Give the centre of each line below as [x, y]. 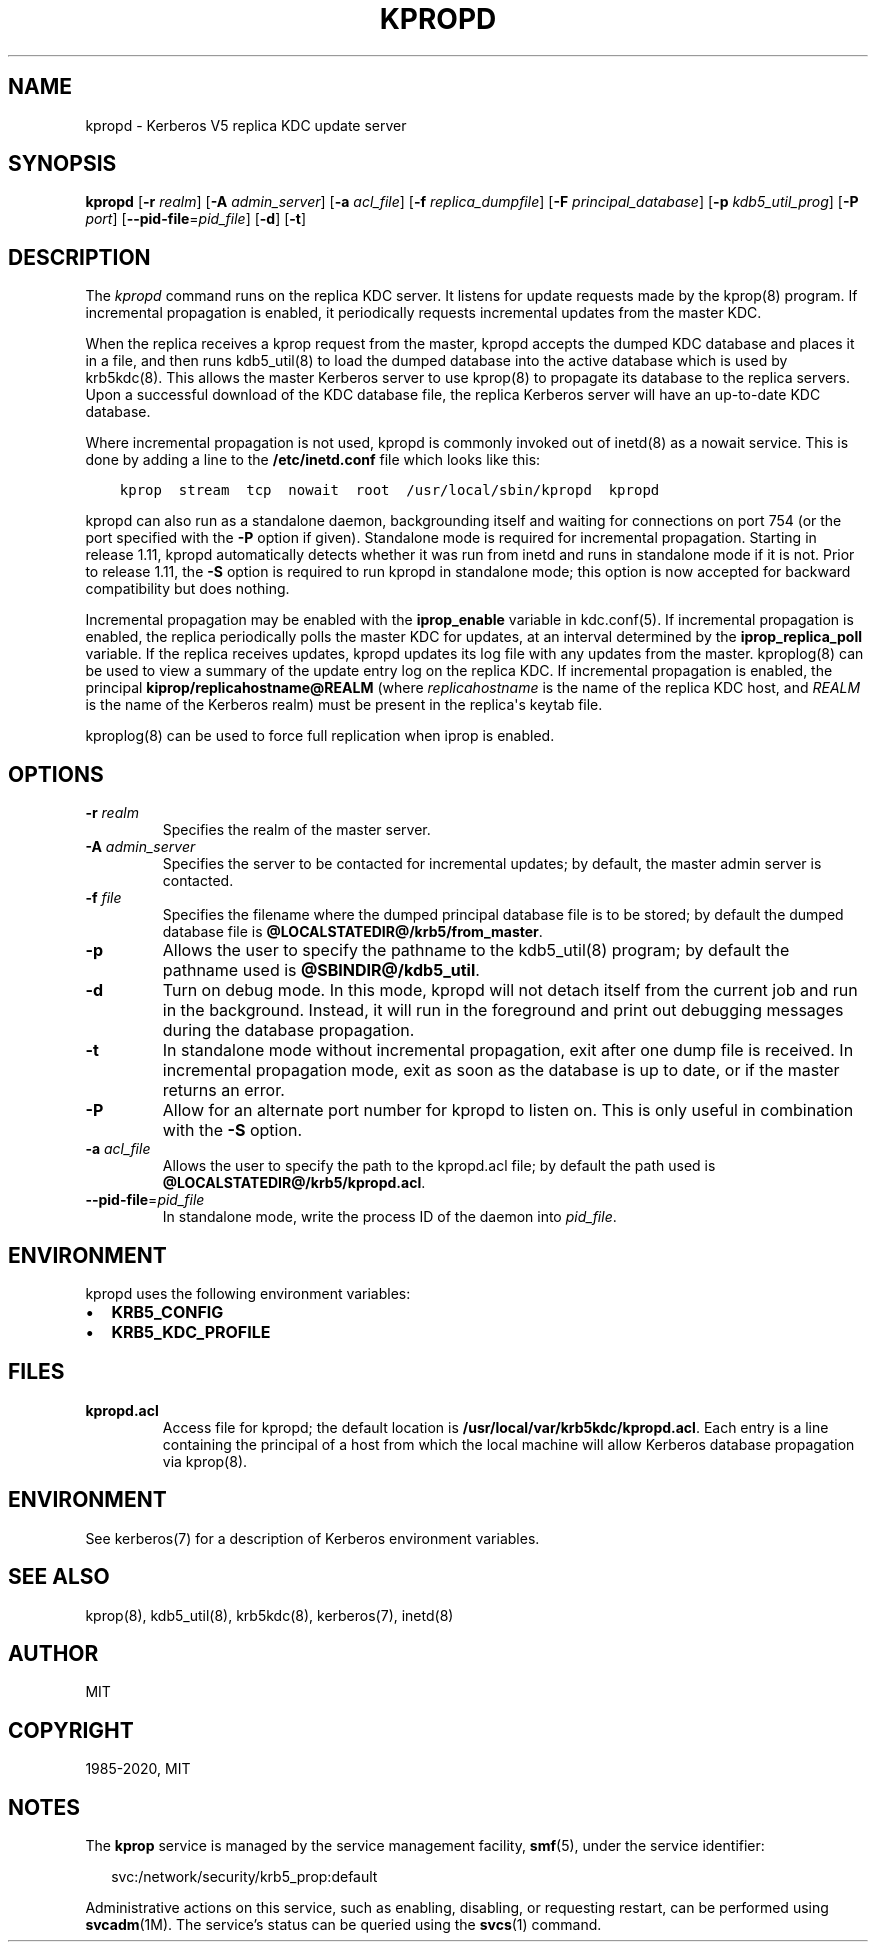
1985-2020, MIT [138, 1769]
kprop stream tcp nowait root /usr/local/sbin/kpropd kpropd [389, 490]
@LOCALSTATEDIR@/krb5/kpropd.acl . [294, 1183]
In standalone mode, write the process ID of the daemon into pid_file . [389, 1217]
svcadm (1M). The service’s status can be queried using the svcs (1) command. [343, 1925]
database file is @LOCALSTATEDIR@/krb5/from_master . [352, 932]
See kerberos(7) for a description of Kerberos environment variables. [312, 1538]
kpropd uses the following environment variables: [248, 1293]
